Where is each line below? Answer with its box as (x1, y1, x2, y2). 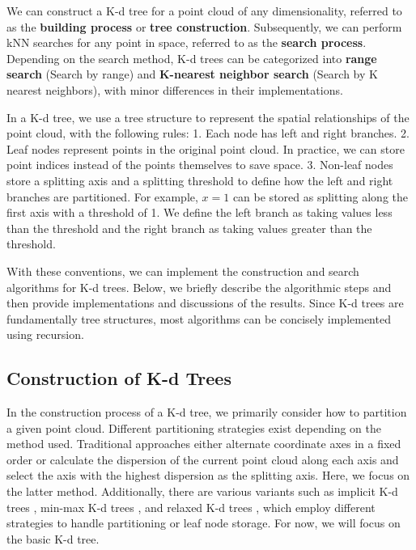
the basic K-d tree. (6, 530, 100, 547)
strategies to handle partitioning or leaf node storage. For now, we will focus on (6, 514, 401, 531)
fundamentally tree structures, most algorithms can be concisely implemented (6, 310, 391, 327)
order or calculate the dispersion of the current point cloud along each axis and (6, 451, 399, 467)
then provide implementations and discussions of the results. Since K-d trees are (6, 294, 404, 311)
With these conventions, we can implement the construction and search (6, 262, 359, 279)
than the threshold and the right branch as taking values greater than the (6, 219, 372, 236)
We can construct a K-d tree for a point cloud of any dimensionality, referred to (6, 2, 402, 19)
